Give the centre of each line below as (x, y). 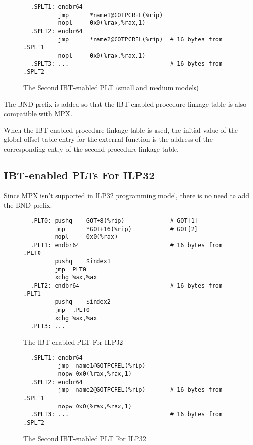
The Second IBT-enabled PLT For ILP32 (85, 438)
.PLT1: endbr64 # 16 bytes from (126, 245)
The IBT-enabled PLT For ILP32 (73, 342)
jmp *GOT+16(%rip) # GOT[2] (126, 229)
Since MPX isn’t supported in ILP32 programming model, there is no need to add (127, 195)
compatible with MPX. (38, 113)
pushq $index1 (83, 261)
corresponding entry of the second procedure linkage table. (91, 148)
